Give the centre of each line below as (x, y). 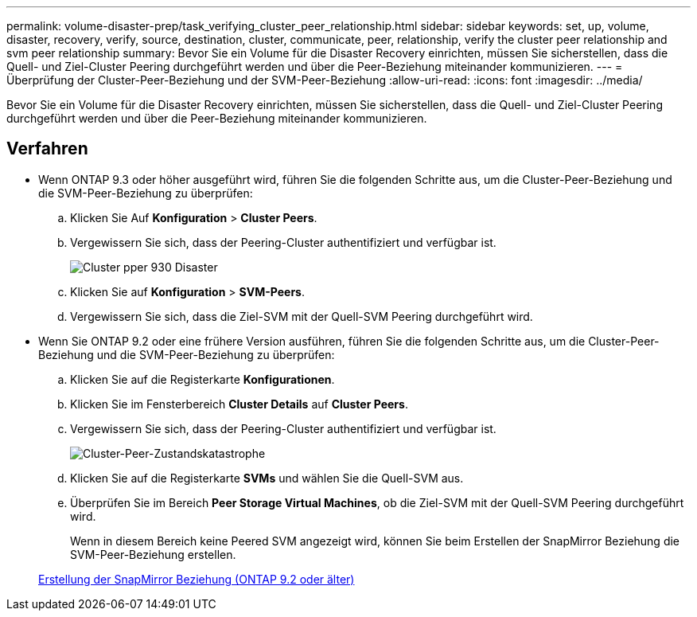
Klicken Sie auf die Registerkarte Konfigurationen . (202, 379)
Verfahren (47, 149)
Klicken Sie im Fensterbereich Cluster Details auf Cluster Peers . (239, 404)
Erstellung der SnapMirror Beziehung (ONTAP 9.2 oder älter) (197, 579)
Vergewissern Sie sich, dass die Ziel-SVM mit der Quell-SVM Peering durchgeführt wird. (302, 316)
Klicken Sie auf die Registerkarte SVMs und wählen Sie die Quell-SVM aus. (267, 478)
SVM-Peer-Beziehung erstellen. (153, 554)
